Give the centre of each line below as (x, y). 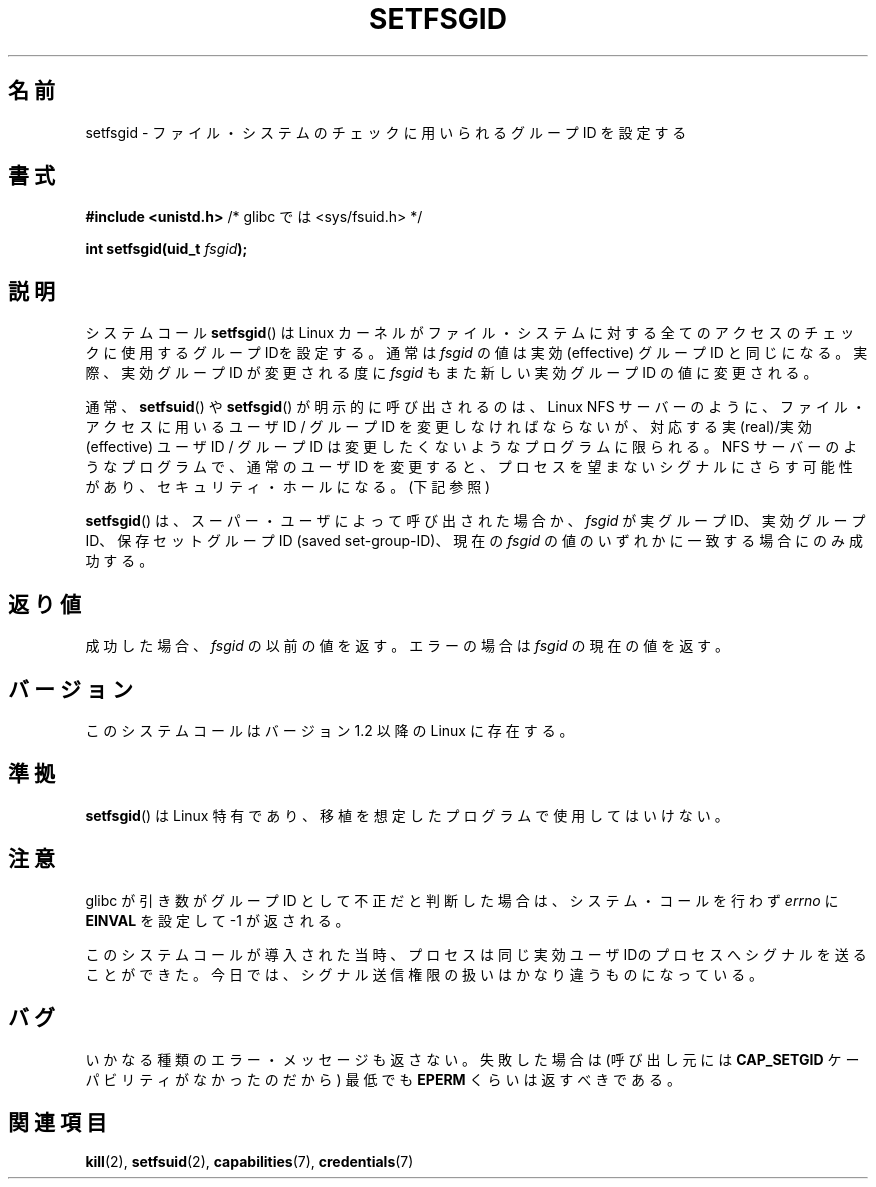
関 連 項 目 (57, 1122)
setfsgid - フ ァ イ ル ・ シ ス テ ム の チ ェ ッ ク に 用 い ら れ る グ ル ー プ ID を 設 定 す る (386, 132)
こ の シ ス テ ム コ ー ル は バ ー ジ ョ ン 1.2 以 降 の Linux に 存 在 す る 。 (329, 730)
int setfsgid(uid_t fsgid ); (166, 249)
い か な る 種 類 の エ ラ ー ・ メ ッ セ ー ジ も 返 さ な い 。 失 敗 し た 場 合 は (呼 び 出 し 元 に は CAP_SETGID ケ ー (472, 1059)
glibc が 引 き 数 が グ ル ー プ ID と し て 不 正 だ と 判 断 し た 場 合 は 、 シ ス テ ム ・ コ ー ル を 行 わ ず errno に (462, 900)
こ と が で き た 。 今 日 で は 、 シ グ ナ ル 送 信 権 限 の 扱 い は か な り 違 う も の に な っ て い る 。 (424, 974)
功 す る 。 (119, 561)
